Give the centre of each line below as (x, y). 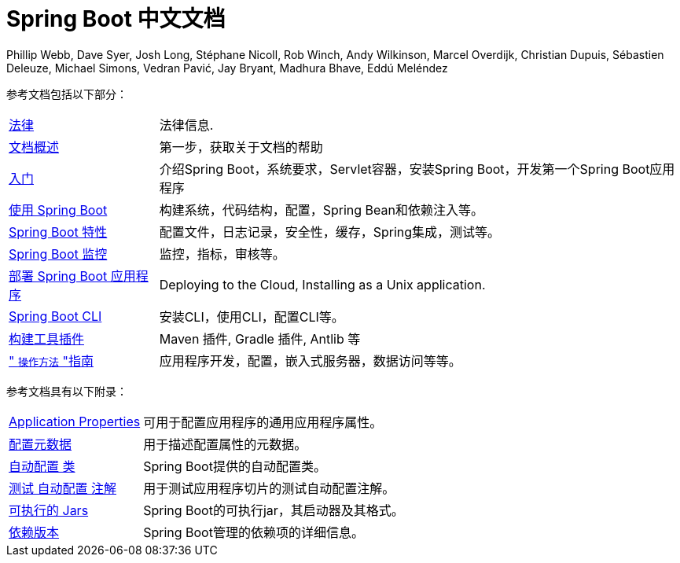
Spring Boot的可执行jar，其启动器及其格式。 (274, 510)
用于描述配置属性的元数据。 (225, 444)
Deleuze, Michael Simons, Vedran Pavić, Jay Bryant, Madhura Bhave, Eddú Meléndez (227, 68)
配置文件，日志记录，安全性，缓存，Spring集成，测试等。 (330, 232)
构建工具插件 (47, 339)
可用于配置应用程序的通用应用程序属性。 (263, 422)
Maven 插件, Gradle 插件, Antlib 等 (260, 339)
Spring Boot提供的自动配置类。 (235, 466)
